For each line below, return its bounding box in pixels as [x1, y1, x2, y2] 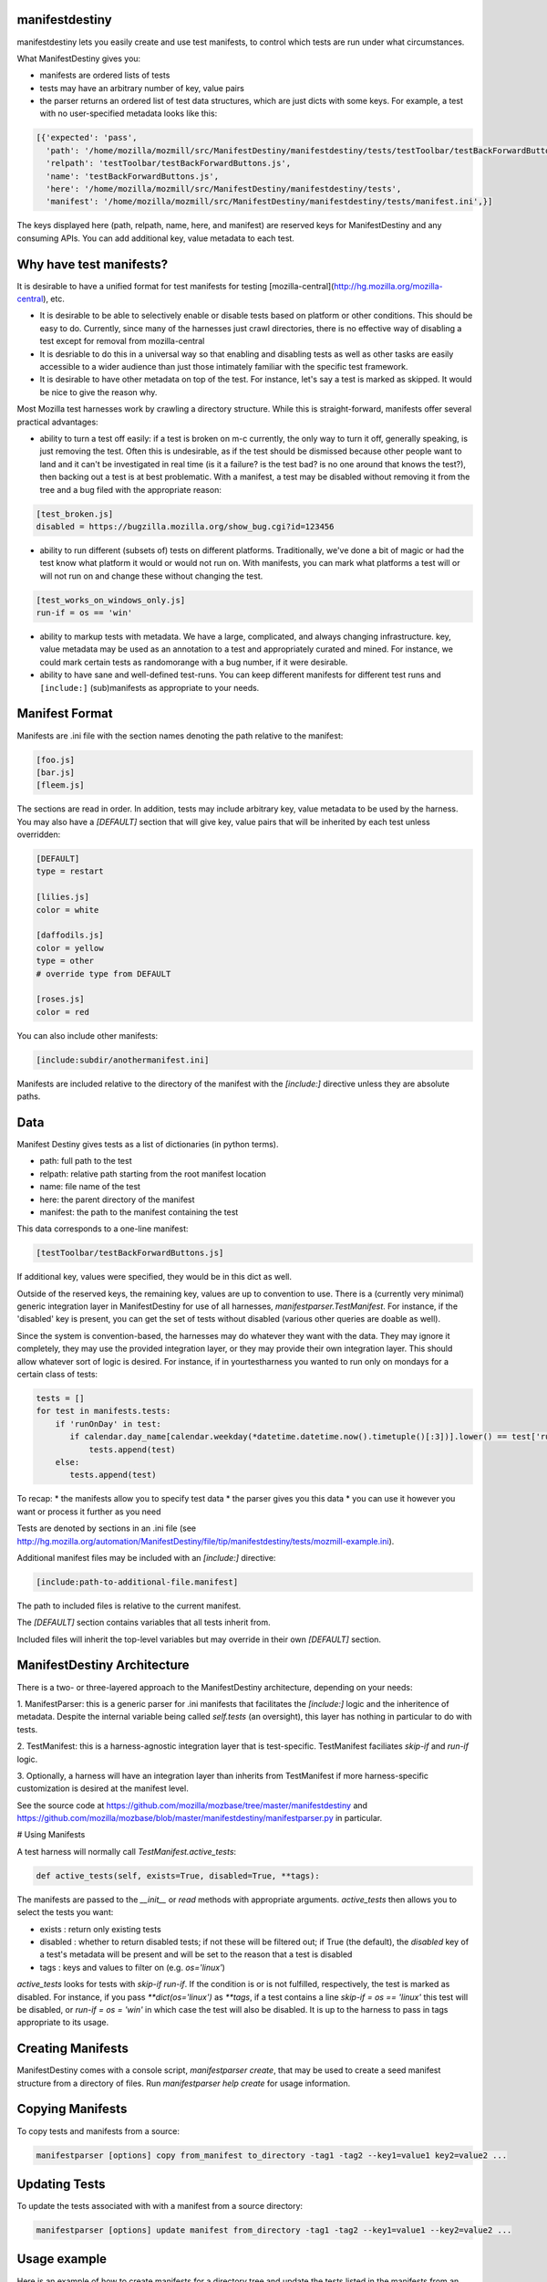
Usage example [16, 2251, 108, 2267]
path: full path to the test [39, 1156, 132, 1167]
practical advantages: [16, 416, 99, 427]
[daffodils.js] [36, 930, 104, 940]
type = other [36, 956, 95, 967]
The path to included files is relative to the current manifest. [16, 1600, 242, 1611]
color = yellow [36, 943, 104, 953]
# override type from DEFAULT [36, 968, 171, 979]
